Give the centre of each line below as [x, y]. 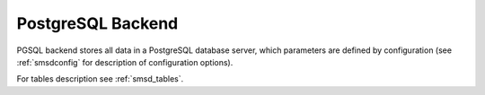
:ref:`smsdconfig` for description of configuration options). [125, 62]
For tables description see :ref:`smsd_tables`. [100, 79]
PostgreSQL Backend [97, 23]
